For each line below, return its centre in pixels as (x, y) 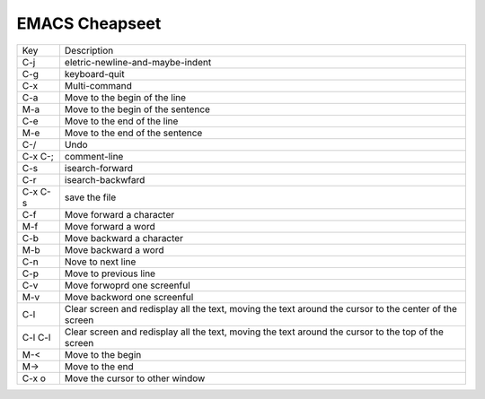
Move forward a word (110, 226)
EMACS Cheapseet (89, 23)
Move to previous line (110, 273)
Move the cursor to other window (135, 378)
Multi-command (98, 85)
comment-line (94, 156)
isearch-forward (99, 168)
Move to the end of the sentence (133, 133)
